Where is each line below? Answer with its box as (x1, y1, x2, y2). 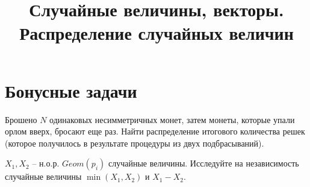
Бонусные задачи (5, 78, 137, 103)
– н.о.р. (32, 157, 60, 170)
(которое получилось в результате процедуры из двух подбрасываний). (5, 136, 264, 149)
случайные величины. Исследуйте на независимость (108, 157, 299, 170)
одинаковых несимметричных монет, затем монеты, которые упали (49, 113, 295, 125)
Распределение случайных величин (19, 21, 294, 45)
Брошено (5, 113, 37, 125)
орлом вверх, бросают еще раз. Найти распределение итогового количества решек (5, 125, 305, 138)
